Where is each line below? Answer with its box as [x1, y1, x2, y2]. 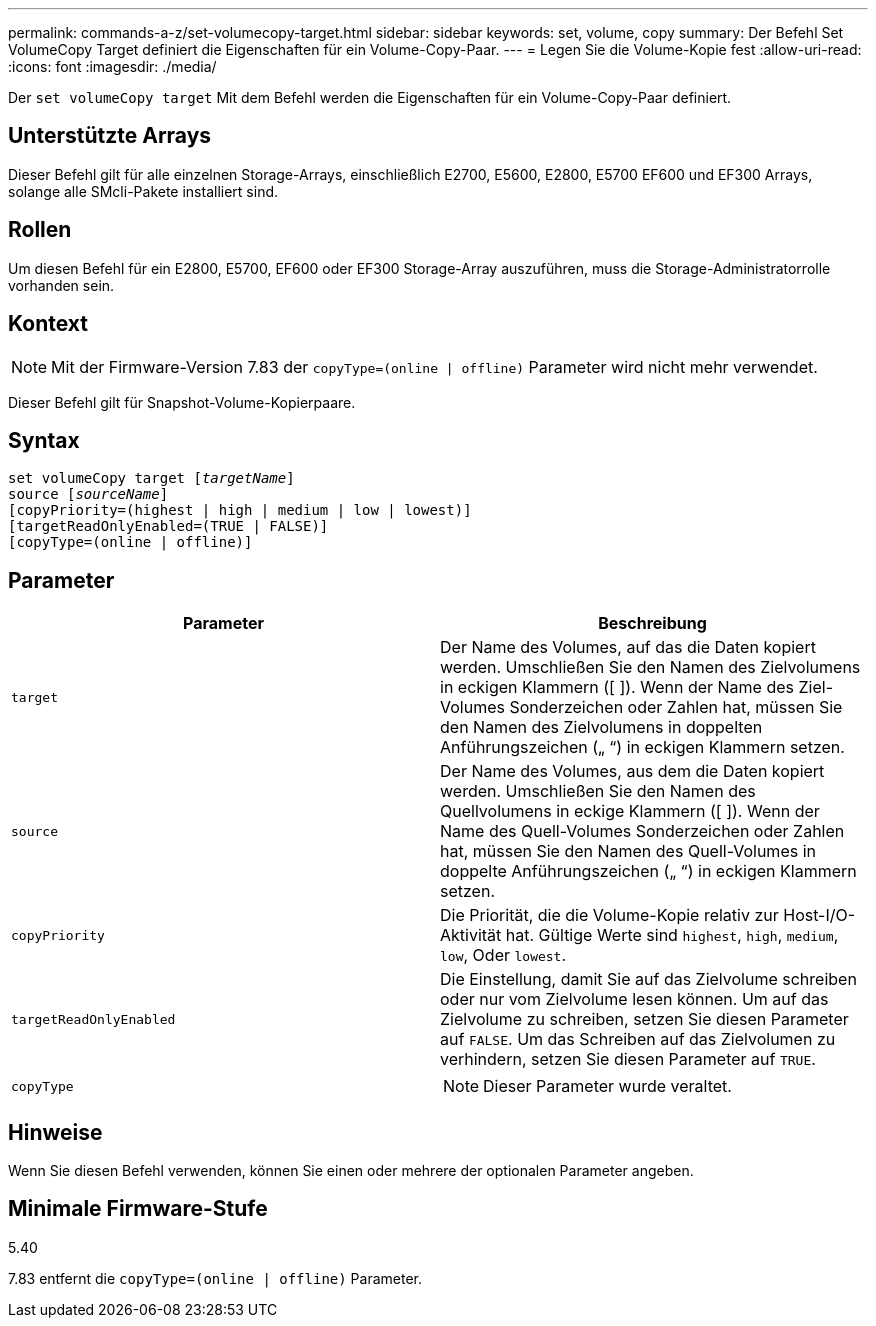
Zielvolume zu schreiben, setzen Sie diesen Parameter [440, 1009, 849, 1030]
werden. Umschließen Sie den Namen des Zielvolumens [440, 657, 861, 678]
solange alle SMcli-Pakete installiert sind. [8, 182, 279, 200]
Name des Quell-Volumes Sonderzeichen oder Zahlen [440, 821, 845, 842]
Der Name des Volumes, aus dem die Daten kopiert [440, 761, 825, 782]
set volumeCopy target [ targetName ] [8, 470, 295, 487]
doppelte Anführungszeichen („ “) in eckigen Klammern [440, 861, 857, 882]
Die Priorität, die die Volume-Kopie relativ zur [440, 905, 779, 926]
